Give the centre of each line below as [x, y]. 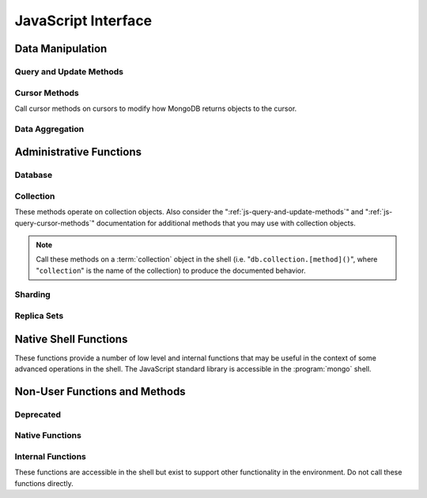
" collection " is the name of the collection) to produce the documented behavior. [171, 270]
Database [34, 175]
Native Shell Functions [71, 339]
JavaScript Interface [83, 21]
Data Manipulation [61, 49]
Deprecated [38, 414]
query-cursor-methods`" [55, 223]
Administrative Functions [78, 152]
